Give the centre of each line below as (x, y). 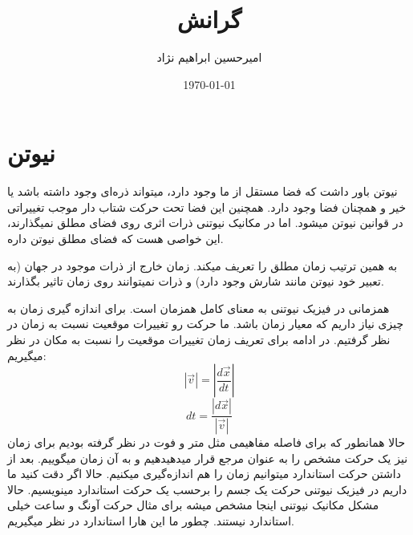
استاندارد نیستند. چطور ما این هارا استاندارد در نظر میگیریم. (151, 521)
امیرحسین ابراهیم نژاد (209, 57)
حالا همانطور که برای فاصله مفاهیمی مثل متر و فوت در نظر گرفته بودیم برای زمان (206, 442)
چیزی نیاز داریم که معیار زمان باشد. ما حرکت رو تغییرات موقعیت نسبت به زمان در (206, 324)
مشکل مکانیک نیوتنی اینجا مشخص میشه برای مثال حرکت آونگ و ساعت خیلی (193, 505)
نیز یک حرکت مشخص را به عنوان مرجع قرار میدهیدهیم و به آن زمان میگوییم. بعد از (208, 458)
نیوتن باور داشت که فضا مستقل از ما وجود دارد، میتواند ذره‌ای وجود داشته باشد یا (202, 191)
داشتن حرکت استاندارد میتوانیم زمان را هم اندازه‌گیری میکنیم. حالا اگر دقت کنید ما (204, 474)
